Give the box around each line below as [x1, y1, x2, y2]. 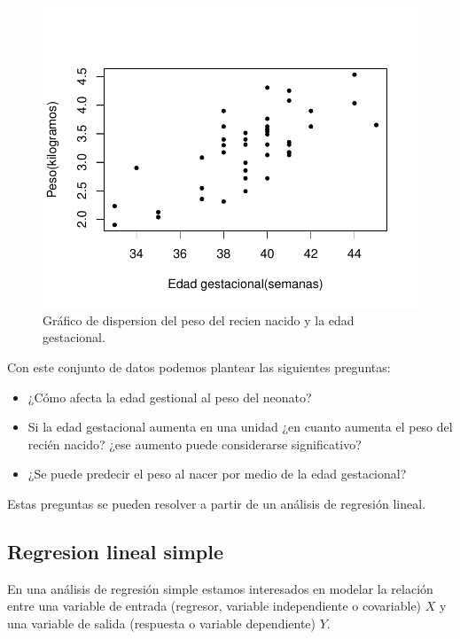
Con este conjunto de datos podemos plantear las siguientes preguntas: [7, 357, 391, 376]
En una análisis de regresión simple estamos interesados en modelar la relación [7, 579, 433, 597]
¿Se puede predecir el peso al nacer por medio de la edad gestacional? [27, 464, 407, 483]
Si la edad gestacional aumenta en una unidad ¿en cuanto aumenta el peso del [27, 417, 453, 436]
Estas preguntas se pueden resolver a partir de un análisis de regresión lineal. [7, 494, 426, 512]
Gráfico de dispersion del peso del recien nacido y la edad [43, 310, 355, 329]
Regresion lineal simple [7, 537, 223, 565]
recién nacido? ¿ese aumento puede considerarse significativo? [27, 434, 362, 453]
